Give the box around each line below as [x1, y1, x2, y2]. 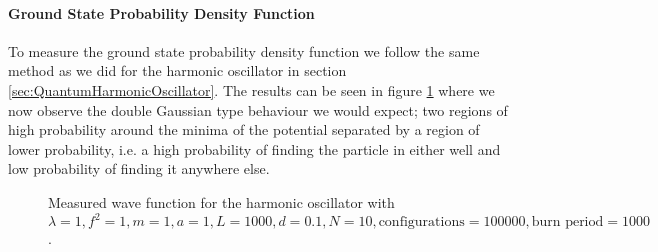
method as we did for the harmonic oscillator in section [8, 60, 347, 81]
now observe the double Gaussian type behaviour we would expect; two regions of [8, 99, 508, 120]
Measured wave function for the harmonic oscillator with [48, 191, 395, 212]
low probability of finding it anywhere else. [8, 158, 270, 179]
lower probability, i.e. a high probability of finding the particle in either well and [8, 138, 501, 159]
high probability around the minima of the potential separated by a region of [8, 119, 480, 140]
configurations [378, 215, 465, 230]
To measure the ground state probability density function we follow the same [8, 40, 480, 61]
